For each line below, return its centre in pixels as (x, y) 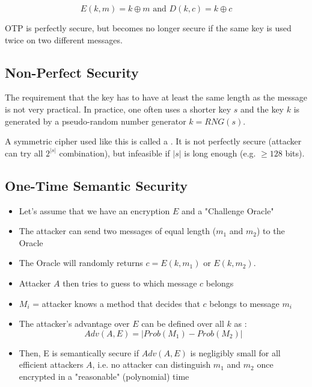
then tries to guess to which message (130, 283)
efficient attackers (51, 364)
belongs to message (244, 303)
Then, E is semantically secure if (79, 352)
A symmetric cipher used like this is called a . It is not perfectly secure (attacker (153, 141)
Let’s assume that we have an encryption (94, 210)
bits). (295, 153)
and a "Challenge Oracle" (228, 210)
